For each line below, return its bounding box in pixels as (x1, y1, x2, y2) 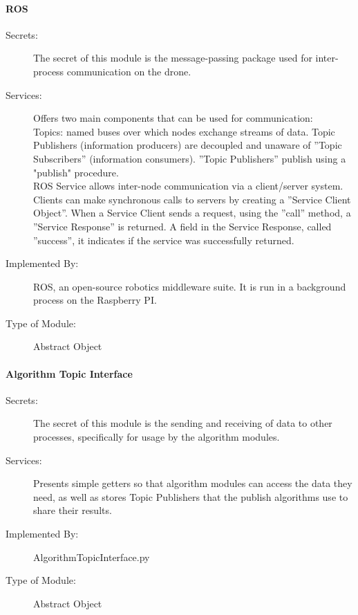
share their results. (33, 503, 112, 517)
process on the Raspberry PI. (33, 293, 157, 307)
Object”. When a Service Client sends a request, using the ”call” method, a (33, 205, 351, 220)
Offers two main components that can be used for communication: (33, 111, 313, 125)
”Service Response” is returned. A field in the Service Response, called (33, 219, 332, 233)
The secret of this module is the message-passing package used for (33, 51, 312, 65)
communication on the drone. (66, 64, 191, 78)
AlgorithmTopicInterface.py (33, 549, 150, 564)
